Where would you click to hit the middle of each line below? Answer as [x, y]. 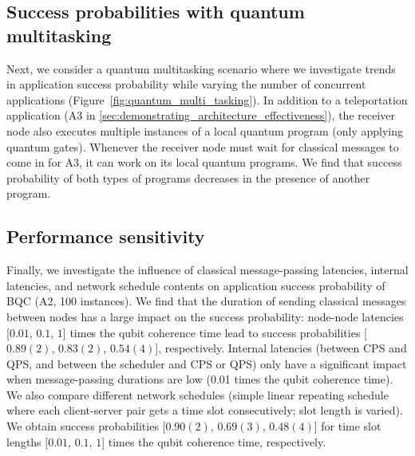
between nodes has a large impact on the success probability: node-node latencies [205, 316]
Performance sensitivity [106, 236]
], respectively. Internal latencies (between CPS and [281, 348]
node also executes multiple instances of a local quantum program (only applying [205, 130]
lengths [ [28, 441]
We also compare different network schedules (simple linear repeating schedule [198, 394]
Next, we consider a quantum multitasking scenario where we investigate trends [201, 68]
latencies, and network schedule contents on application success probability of [196, 285]
